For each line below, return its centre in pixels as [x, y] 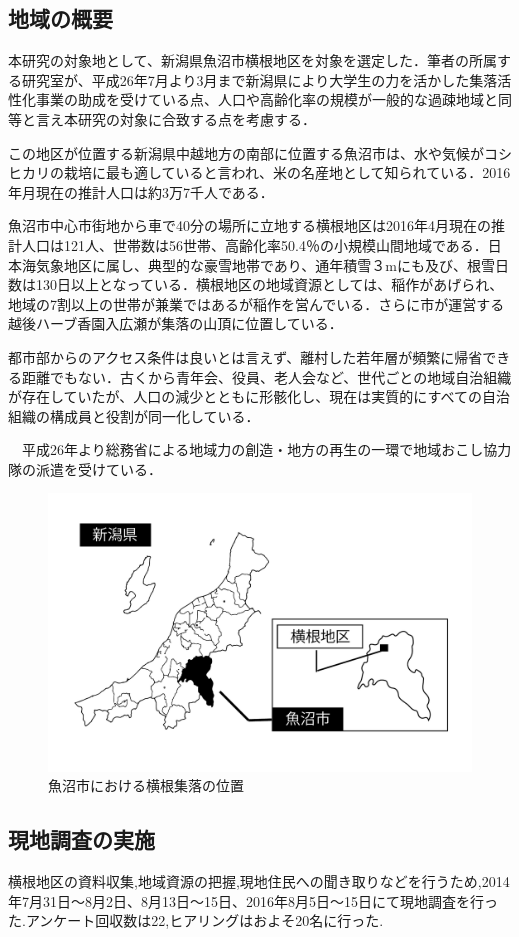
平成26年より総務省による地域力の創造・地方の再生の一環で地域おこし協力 [266, 449]
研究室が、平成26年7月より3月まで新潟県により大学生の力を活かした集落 [259, 79]
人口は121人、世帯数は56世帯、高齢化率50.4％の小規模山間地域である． [254, 244]
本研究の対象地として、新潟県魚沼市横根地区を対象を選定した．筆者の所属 [252, 60]
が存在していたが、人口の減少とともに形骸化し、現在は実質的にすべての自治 [259, 396]
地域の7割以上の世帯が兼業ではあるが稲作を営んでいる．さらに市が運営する [256, 303]
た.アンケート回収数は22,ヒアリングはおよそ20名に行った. [196, 920]
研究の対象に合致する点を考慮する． [196, 118]
